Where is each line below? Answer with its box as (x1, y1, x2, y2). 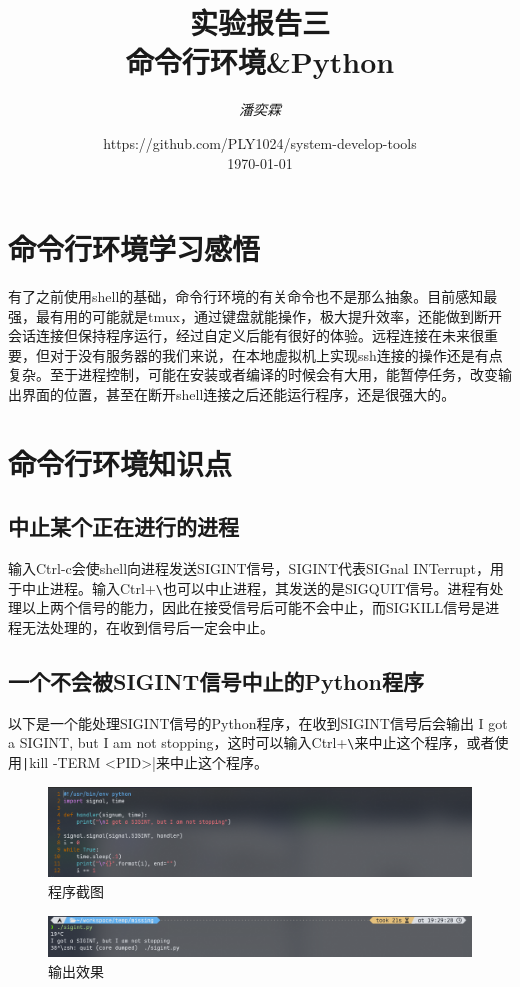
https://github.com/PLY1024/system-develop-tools (103, 132, 417, 153)
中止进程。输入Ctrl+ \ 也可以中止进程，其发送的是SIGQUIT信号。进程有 (21, 577, 490, 598)
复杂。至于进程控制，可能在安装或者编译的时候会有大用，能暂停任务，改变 (8, 364, 498, 385)
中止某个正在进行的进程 (8, 511, 239, 542)
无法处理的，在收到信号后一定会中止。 (21, 617, 274, 638)
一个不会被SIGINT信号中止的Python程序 (8, 666, 424, 696)
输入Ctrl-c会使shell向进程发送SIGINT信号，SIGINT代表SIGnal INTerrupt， (8, 558, 490, 579)
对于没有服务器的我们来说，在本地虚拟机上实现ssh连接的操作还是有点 (49, 344, 503, 365)
